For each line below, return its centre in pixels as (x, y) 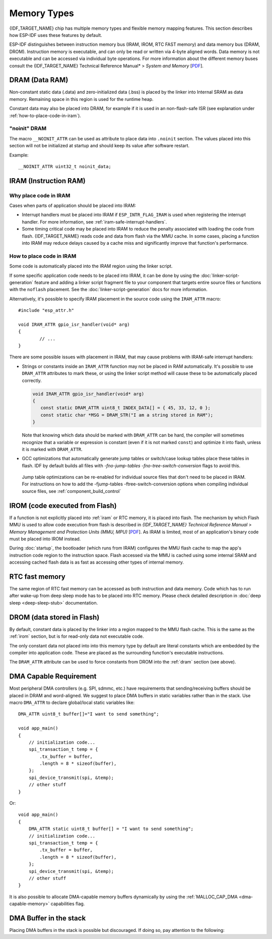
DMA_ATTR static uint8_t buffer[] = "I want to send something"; (111, 829)
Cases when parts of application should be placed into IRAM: (73, 206)
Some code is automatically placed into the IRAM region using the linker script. (91, 266)
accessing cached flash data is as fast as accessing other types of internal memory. (96, 562)
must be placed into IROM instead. (45, 539)
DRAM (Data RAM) (39, 80)
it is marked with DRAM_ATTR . (52, 449)
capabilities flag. (68, 904)
